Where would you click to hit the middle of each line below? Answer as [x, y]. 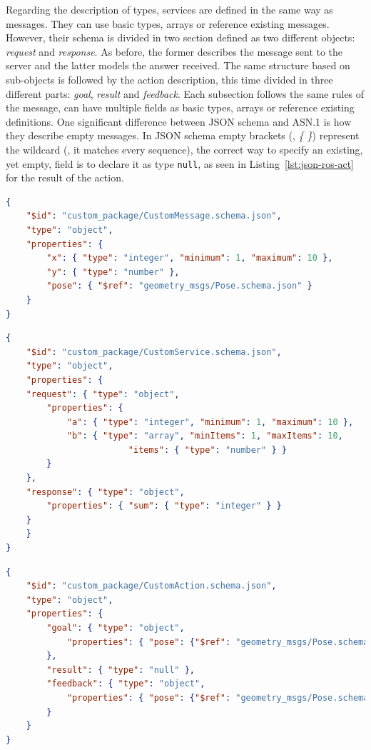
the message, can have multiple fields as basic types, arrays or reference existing [180, 107]
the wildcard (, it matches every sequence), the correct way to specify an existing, [184, 149]
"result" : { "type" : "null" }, [121, 670]
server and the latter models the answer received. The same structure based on [178, 65]
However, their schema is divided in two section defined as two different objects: [181, 37]
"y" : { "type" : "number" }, [113, 272]
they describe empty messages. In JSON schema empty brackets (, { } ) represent [183, 135]
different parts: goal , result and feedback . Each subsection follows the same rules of [185, 93]
